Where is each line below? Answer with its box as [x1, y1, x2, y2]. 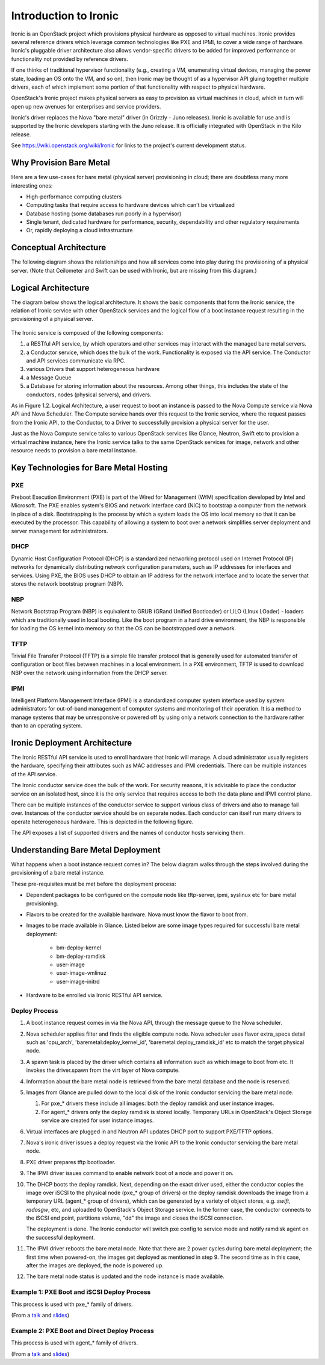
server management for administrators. [11, 527, 108, 534]
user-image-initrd [56, 978, 100, 985]
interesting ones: [11, 182, 53, 189]
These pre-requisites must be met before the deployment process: [11, 880, 177, 887]
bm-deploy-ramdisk [56, 952, 106, 960]
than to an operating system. [11, 722, 82, 729]
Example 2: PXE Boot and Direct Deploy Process [11, 1326, 155, 1335]
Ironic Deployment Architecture [11, 738, 132, 748]
